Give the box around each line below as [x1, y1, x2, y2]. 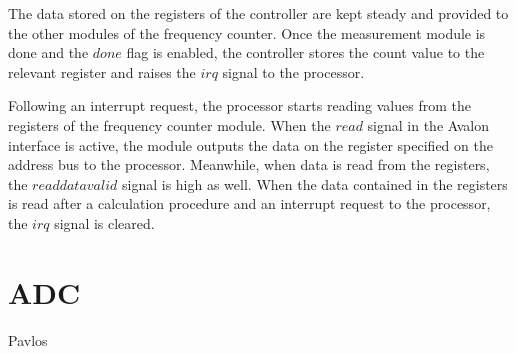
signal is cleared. [54, 212, 155, 233]
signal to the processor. [222, 61, 365, 82]
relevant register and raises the [8, 61, 196, 82]
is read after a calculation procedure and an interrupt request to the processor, [8, 193, 491, 214]
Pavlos [8, 329, 48, 350]
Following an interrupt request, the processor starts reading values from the [8, 95, 471, 116]
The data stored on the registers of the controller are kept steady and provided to [8, 3, 509, 23]
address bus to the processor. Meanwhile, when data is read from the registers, [8, 154, 490, 175]
